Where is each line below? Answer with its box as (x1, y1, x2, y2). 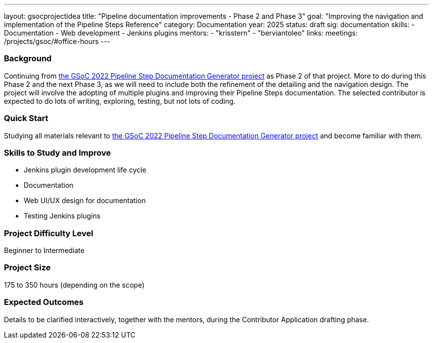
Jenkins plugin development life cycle (24, 166, 146, 174)
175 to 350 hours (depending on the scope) (4, 280, 145, 289)
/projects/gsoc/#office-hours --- (4, 37, 110, 45)
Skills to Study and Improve (4, 147, 111, 158)
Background (4, 53, 52, 64)
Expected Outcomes (4, 297, 84, 307)
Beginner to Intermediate (4, 246, 85, 255)
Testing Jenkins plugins (24, 212, 101, 220)
